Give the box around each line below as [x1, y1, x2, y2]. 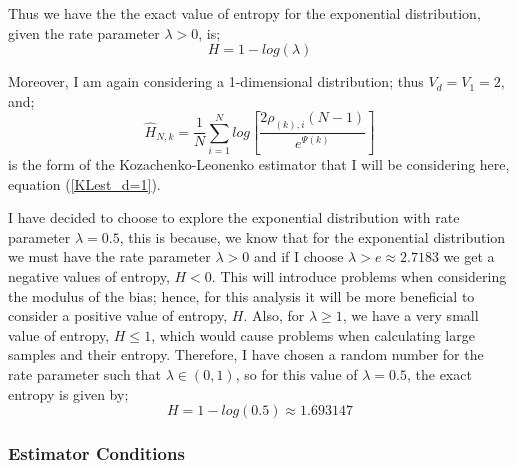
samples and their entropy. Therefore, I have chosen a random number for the [8, 344, 484, 365]
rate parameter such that [8, 363, 162, 384]
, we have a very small [342, 305, 479, 326]
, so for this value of [235, 363, 358, 384]
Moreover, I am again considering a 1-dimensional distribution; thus [8, 71, 424, 92]
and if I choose [253, 246, 344, 267]
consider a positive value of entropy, [8, 305, 228, 326]
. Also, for [243, 305, 305, 326]
